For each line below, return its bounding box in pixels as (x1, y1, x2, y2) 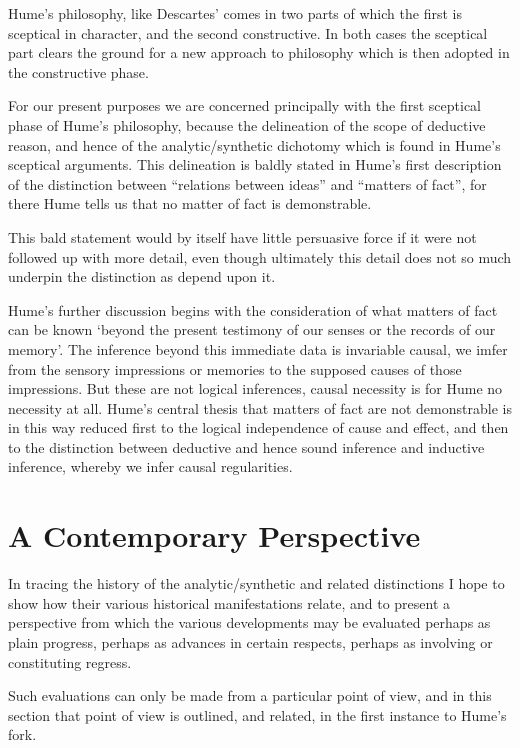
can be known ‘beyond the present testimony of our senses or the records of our (8, 319, 496, 340)
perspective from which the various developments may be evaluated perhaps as (8, 612, 491, 633)
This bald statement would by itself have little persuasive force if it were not (8, 226, 477, 247)
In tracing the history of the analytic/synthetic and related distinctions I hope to (8, 573, 505, 594)
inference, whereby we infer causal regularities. (8, 456, 293, 477)
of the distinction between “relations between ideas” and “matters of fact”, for (8, 173, 487, 194)
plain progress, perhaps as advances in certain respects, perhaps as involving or (8, 631, 493, 652)
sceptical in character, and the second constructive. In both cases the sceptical (8, 22, 488, 43)
